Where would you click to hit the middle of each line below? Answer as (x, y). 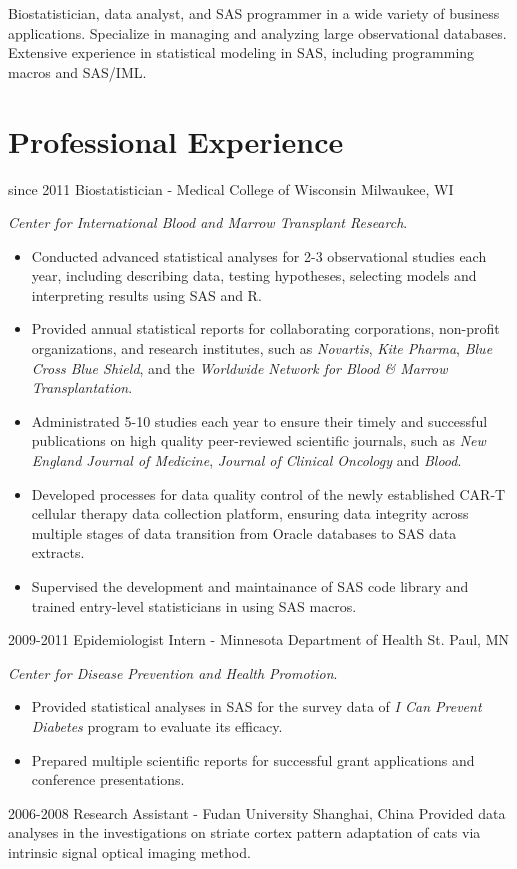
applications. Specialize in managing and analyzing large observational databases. (257, 32)
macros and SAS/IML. (77, 71)
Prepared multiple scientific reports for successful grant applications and (253, 759)
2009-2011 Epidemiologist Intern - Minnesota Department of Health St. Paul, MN (258, 639)
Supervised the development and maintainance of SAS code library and (250, 586)
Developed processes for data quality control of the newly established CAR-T (268, 493)
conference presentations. (108, 779)
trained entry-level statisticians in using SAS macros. (194, 605)
